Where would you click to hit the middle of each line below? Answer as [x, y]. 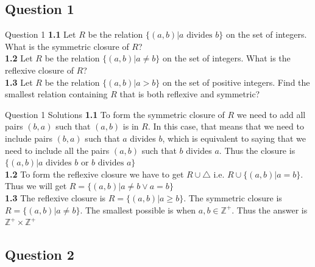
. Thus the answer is [270, 210]
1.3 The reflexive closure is [55, 197]
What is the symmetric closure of [67, 46]
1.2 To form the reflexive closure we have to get [94, 174]
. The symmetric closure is [233, 197]
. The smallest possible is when [138, 210]
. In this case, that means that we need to [226, 126]
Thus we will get [36, 186]
